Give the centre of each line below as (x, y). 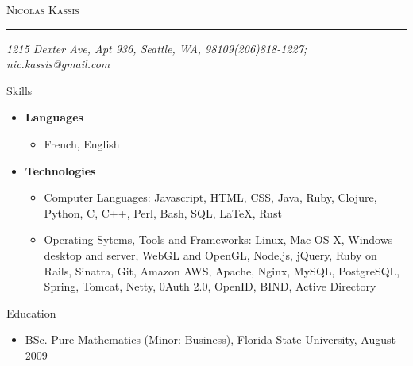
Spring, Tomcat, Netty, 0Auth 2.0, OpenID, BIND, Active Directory (210, 286)
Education (31, 312)
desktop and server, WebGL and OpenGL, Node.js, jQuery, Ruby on (210, 254)
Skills (19, 90)
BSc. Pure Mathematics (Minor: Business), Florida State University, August (210, 339)
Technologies (60, 170)
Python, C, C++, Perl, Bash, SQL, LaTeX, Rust (163, 212)
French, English (82, 143)
